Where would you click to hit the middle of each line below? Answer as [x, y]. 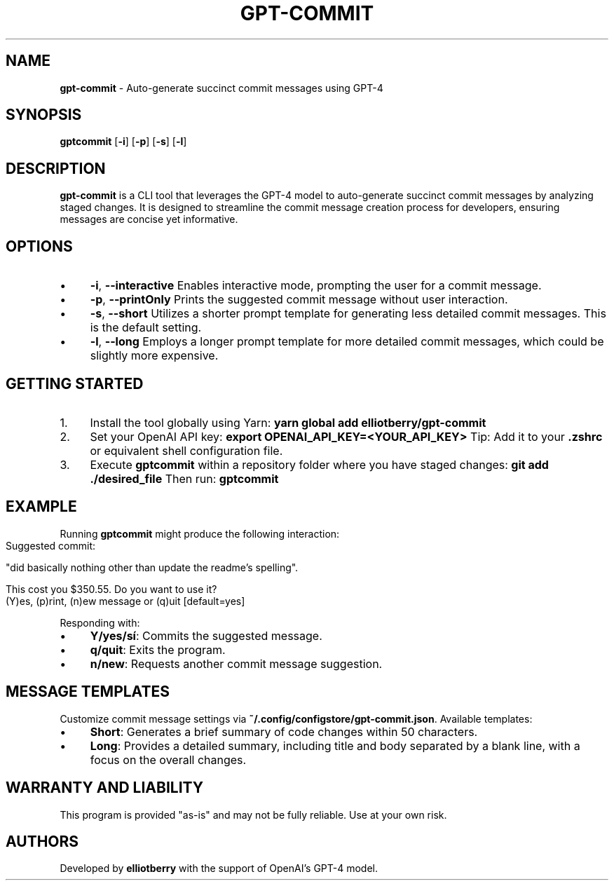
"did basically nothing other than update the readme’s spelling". [152, 567]
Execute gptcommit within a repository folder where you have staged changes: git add [319, 464]
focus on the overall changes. [168, 759]
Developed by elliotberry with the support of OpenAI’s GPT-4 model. [219, 868]
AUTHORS [42, 841]
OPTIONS [39, 246]
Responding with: [100, 622]
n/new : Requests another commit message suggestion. [236, 663]
